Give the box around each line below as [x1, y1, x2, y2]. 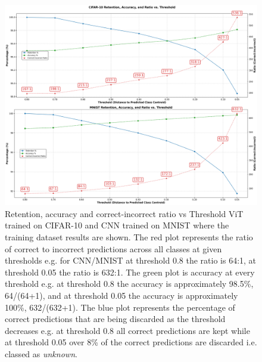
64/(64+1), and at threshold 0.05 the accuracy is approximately [5, 289, 238, 301]
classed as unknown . [5, 347, 77, 360]
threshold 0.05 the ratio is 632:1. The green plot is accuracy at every [5, 265, 255, 278]
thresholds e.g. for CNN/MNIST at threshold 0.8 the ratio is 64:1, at [5, 254, 257, 267]
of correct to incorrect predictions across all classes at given [5, 242, 222, 255]
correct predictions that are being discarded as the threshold [5, 313, 226, 325]
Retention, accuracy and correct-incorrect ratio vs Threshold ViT [5, 207, 244, 219]
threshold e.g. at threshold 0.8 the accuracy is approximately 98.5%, [5, 277, 254, 290]
